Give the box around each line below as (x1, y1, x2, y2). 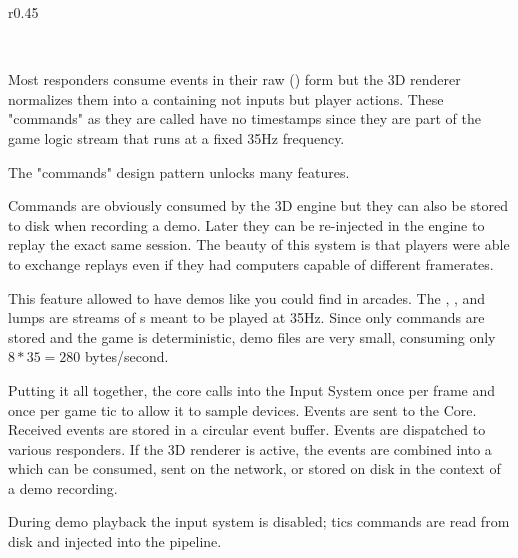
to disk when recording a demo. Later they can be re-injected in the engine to (8, 214, 485, 235)
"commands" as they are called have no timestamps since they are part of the (8, 108, 481, 129)
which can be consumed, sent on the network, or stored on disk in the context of (8, 458, 501, 479)
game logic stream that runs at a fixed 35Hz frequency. (8, 127, 345, 148)
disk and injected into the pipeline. (8, 531, 222, 552)
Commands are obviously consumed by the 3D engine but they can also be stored (8, 195, 508, 216)
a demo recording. (8, 477, 118, 498)
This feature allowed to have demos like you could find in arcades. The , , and (8, 287, 486, 308)
